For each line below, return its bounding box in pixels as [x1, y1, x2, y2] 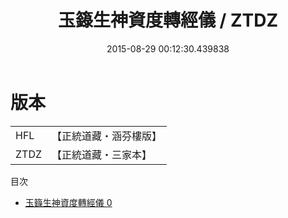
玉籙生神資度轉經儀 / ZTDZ [57, 9, 279, 32]
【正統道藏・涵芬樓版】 [51, 129, 163, 143]
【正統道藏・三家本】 [51, 147, 153, 161]
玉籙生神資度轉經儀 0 [24, 196, 113, 208]
